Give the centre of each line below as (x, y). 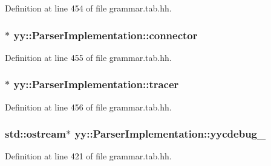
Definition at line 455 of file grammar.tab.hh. (88, 57)
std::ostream (35, 134)
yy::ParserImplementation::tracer (96, 84)
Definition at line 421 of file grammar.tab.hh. (88, 156)
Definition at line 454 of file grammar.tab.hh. (88, 8)
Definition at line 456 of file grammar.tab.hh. (88, 107)
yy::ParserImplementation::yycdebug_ (170, 134)
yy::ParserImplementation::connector (106, 35)
